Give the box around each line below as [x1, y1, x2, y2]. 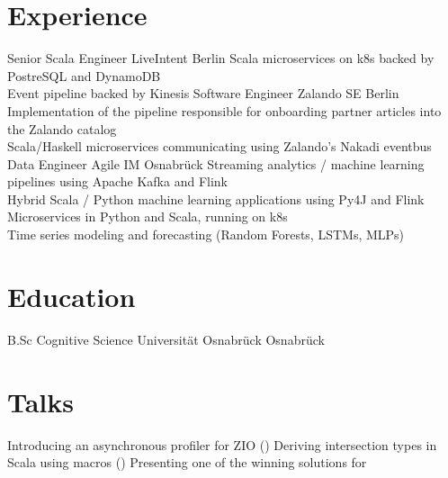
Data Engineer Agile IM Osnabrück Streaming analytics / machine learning [7, 154, 425, 173]
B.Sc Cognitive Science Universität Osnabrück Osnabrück [7, 329, 325, 348]
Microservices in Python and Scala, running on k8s [7, 207, 288, 226]
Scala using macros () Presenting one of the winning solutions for [7, 453, 367, 472]
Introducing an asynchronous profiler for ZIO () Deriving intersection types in [7, 435, 437, 454]
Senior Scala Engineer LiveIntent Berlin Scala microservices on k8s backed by [7, 49, 435, 68]
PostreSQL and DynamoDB [7, 66, 161, 85]
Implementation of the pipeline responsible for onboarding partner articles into [7, 101, 442, 120]
